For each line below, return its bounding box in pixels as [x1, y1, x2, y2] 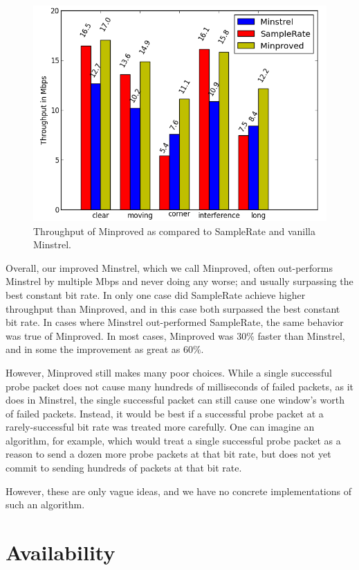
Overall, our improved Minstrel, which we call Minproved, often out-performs [6, 260, 333, 275]
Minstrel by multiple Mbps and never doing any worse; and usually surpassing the [6, 274, 353, 288]
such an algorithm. [6, 497, 85, 512]
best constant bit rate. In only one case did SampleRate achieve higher [6, 287, 306, 302]
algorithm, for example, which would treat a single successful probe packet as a [6, 433, 341, 447]
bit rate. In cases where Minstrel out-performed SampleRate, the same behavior [6, 315, 344, 329]
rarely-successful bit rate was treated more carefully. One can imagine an [6, 420, 315, 434]
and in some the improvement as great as [6, 342, 181, 356]
